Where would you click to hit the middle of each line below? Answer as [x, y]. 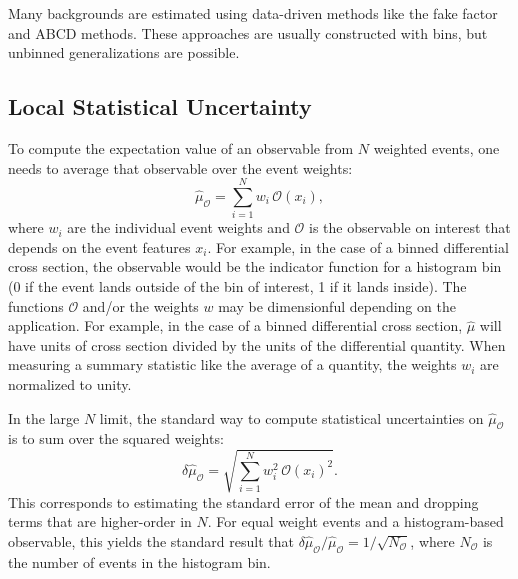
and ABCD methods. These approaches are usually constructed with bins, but [248, 32]
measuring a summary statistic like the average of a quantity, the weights [232, 364]
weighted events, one [436, 147]
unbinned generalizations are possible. [124, 52]
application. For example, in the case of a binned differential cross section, [235, 325]
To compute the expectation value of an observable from [181, 147]
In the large [44, 417]
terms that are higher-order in [100, 521]
